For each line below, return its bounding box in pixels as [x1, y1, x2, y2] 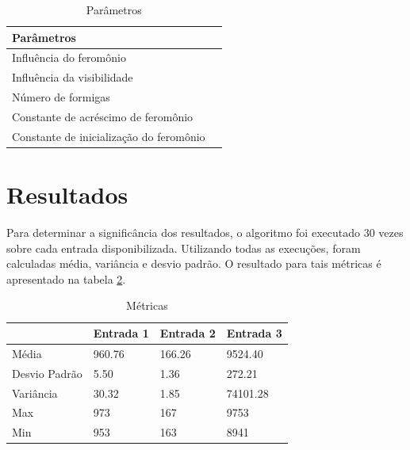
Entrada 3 [226, 325, 282, 341]
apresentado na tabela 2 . [6, 270, 126, 287]
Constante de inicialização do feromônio [12, 128, 205, 144]
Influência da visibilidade [12, 69, 133, 86]
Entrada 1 [93, 325, 149, 341]
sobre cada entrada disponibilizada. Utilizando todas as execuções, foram [6, 239, 361, 256]
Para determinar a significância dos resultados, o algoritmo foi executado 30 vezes [6, 224, 404, 241]
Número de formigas [12, 89, 110, 105]
